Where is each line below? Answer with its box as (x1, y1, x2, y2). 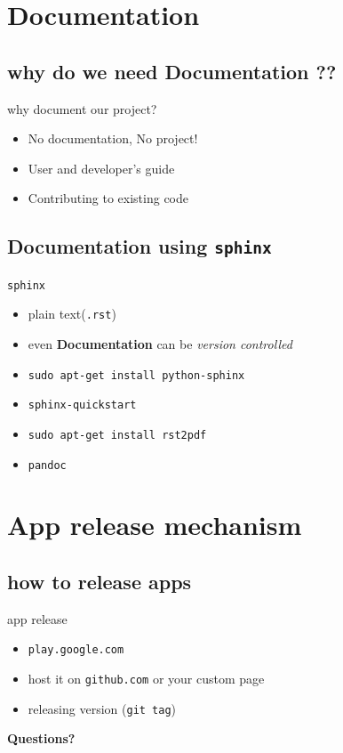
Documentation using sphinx (7, 232, 272, 260)
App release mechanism (7, 506, 302, 543)
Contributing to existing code (28, 189, 188, 207)
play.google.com (28, 644, 124, 657)
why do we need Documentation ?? (7, 57, 337, 85)
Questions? (7, 729, 76, 748)
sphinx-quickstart (28, 399, 137, 412)
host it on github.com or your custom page (28, 669, 265, 688)
